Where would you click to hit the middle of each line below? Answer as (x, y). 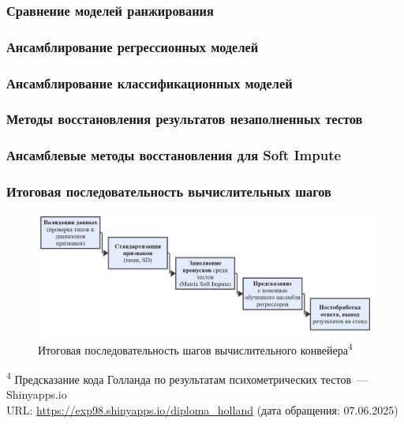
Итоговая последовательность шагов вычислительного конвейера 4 (195, 348)
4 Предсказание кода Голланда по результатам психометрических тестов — (187, 378)
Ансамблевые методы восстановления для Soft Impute (174, 155)
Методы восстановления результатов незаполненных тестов (185, 119)
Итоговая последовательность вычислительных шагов (169, 191)
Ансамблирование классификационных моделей (150, 83)
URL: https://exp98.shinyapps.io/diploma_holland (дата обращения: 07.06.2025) (202, 409)
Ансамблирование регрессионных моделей (133, 46)
